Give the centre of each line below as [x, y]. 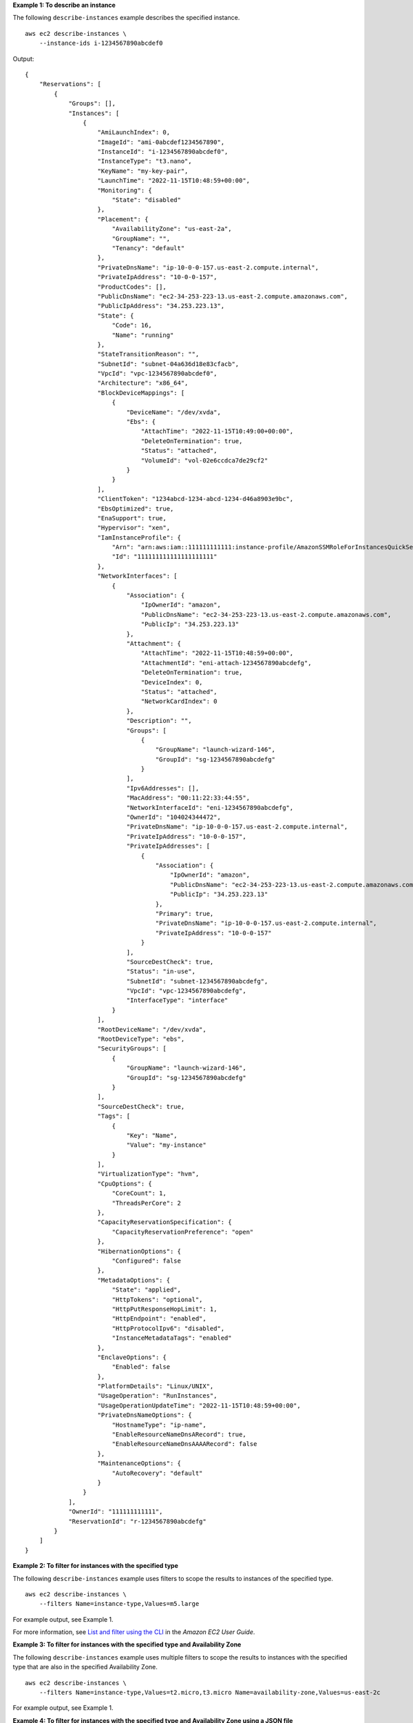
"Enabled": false [141, 1367]
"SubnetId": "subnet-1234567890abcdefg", [197, 981]
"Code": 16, [132, 325]
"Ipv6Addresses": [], [163, 788]
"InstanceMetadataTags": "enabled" [172, 1338]
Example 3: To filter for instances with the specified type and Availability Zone [127, 1644]
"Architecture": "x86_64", [143, 383]
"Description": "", [159, 721]
